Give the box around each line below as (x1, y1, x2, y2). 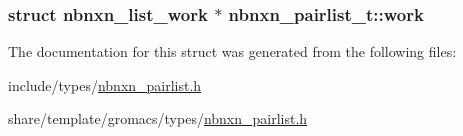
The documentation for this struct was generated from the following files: (8, 41, 457, 62)
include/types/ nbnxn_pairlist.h (8, 74, 202, 95)
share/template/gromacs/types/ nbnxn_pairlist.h (8, 108, 308, 129)
